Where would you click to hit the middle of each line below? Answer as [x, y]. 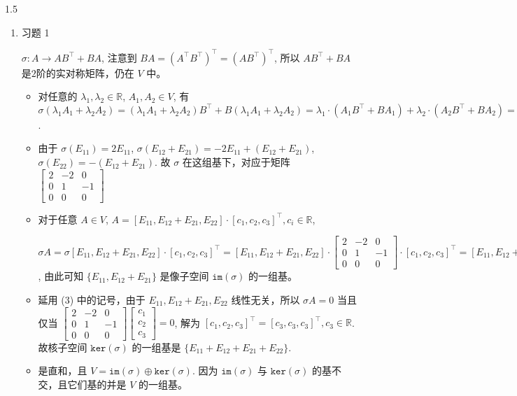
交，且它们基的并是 [82, 384]
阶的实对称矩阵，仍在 [85, 72]
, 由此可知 [61, 276]
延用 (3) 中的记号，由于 [92, 300]
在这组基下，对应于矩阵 [236, 162]
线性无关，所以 [265, 300]
